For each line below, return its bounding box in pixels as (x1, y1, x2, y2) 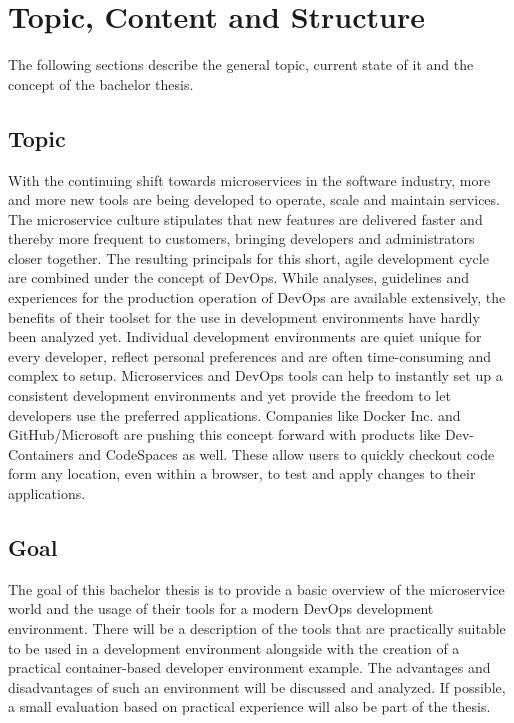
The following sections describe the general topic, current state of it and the (8, 54, 474, 75)
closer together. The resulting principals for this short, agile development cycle (8, 247, 489, 268)
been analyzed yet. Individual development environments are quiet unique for (8, 326, 482, 347)
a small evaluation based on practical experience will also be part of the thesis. (8, 696, 491, 717)
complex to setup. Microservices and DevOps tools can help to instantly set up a (8, 365, 503, 386)
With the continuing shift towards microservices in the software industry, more (8, 169, 491, 190)
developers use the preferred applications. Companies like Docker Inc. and (8, 404, 461, 425)
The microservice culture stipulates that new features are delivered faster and (8, 208, 483, 229)
